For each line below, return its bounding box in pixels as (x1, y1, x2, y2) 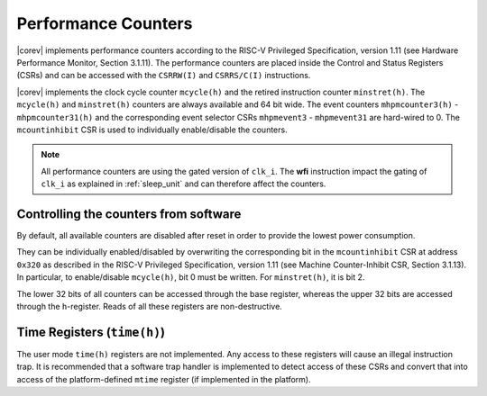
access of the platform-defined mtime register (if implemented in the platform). (16, 373, 311, 384)
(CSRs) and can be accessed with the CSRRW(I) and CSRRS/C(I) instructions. (16, 70, 311, 81)
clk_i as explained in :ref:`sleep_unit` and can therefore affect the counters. (41, 178, 326, 189)
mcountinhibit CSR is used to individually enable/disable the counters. (16, 124, 288, 135)
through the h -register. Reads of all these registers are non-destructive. (16, 301, 283, 311)
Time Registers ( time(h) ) (16, 324, 166, 339)
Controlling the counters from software (16, 206, 242, 221)
